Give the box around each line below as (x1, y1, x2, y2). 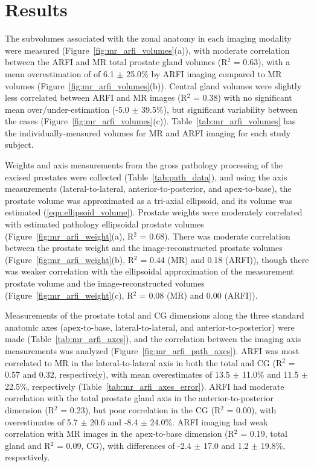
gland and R (5, 439, 51, 451)
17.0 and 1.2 (203, 439, 249, 451)
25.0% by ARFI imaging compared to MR (126, 67, 282, 80)
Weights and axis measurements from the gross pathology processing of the (5, 159, 283, 171)
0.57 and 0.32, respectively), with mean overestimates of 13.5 (5, 368, 230, 381)
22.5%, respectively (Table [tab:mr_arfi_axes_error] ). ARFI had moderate (5, 380, 284, 392)
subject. (5, 138, 34, 151)
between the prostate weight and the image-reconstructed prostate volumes (5, 241, 283, 254)
